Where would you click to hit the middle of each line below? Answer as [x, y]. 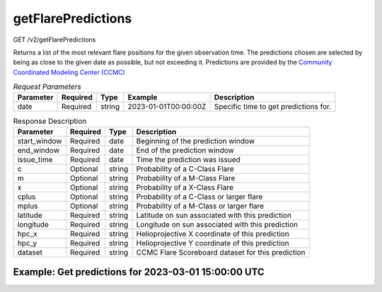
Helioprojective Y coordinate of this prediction [213, 243]
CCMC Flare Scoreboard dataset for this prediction [221, 252]
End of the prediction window [185, 150]
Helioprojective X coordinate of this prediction [213, 233]
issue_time [35, 159]
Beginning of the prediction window [195, 141]
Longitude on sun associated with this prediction [217, 224]
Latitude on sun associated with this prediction [214, 215]
